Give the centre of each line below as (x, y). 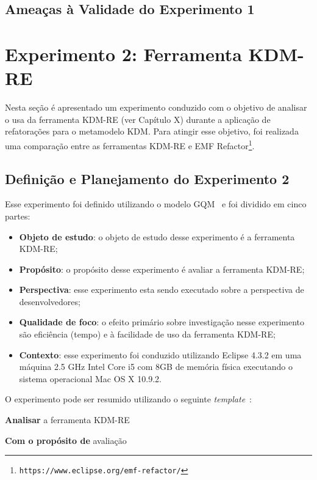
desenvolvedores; (50, 301)
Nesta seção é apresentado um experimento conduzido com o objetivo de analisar (156, 107)
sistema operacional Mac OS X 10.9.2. (90, 378)
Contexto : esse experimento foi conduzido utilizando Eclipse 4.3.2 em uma (160, 354)
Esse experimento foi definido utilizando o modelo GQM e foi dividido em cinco (156, 204)
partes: (18, 216)
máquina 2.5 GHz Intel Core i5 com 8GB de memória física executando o (156, 367)
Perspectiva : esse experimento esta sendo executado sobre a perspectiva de (162, 290)
